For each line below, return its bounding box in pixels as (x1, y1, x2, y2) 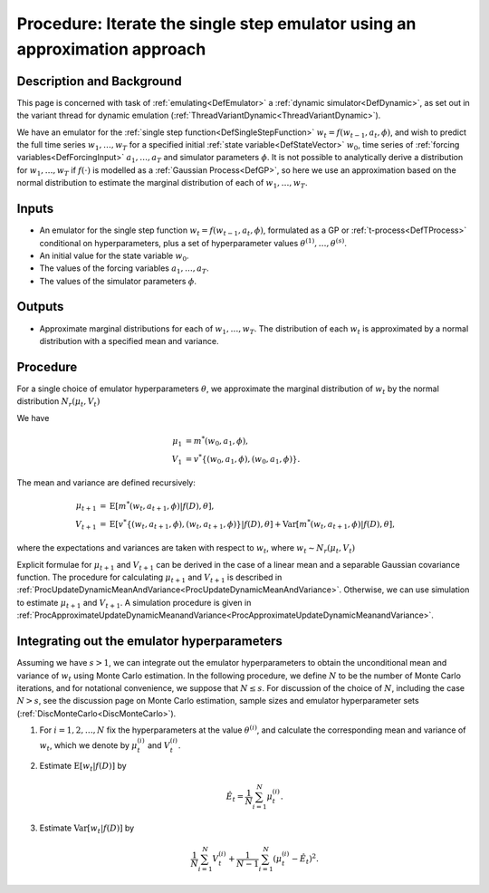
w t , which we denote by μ (39, 740, 138, 754)
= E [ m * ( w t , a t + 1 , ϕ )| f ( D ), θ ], (100, 499, 215, 514)
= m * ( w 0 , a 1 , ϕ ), (185, 434, 249, 448)
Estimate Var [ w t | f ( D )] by (39, 822, 135, 835)
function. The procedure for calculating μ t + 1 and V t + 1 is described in (16, 571, 283, 584)
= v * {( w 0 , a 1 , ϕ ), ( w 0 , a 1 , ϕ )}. (185, 453, 301, 466)
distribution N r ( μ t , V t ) (16, 396, 101, 409)
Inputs (16, 201, 54, 216)
